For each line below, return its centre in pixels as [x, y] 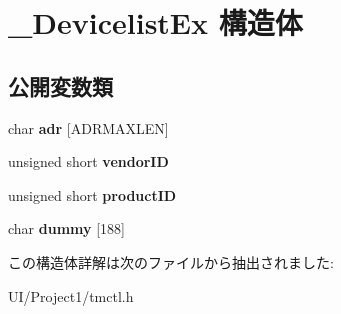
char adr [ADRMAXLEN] [88, 127]
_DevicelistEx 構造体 [155, 22]
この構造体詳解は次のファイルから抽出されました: [171, 261]
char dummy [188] [66, 228]
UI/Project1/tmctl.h [71, 295]
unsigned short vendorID [88, 161]
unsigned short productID [92, 194]
